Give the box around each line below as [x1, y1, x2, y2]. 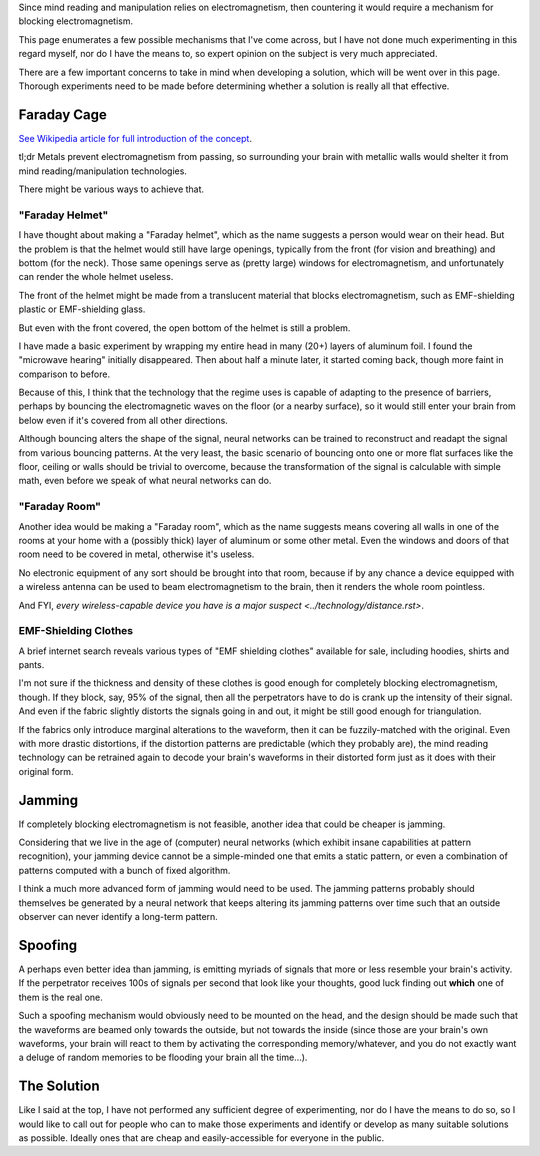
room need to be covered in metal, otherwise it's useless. [18, 548, 255, 560]
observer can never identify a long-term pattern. [18, 911, 219, 923]
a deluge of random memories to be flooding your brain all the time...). [18, 1051, 308, 1064]
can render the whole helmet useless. [18, 271, 174, 283]
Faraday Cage [18, 106, 107, 123]
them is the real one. [18, 991, 104, 1003]
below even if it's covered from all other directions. [18, 414, 229, 426]
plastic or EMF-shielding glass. [18, 303, 146, 315]
